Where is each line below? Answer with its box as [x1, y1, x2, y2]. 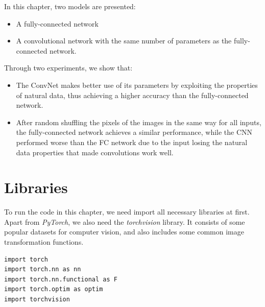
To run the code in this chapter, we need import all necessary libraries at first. [4, 206, 250, 217]
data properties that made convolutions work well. [16, 147, 174, 157]
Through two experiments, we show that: [4, 62, 133, 73]
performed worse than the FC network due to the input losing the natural [16, 136, 248, 147]
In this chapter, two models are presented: [4, 1, 136, 11]
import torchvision [4, 296, 70, 303]
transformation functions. [4, 237, 84, 247]
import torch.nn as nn [4, 266, 81, 273]
